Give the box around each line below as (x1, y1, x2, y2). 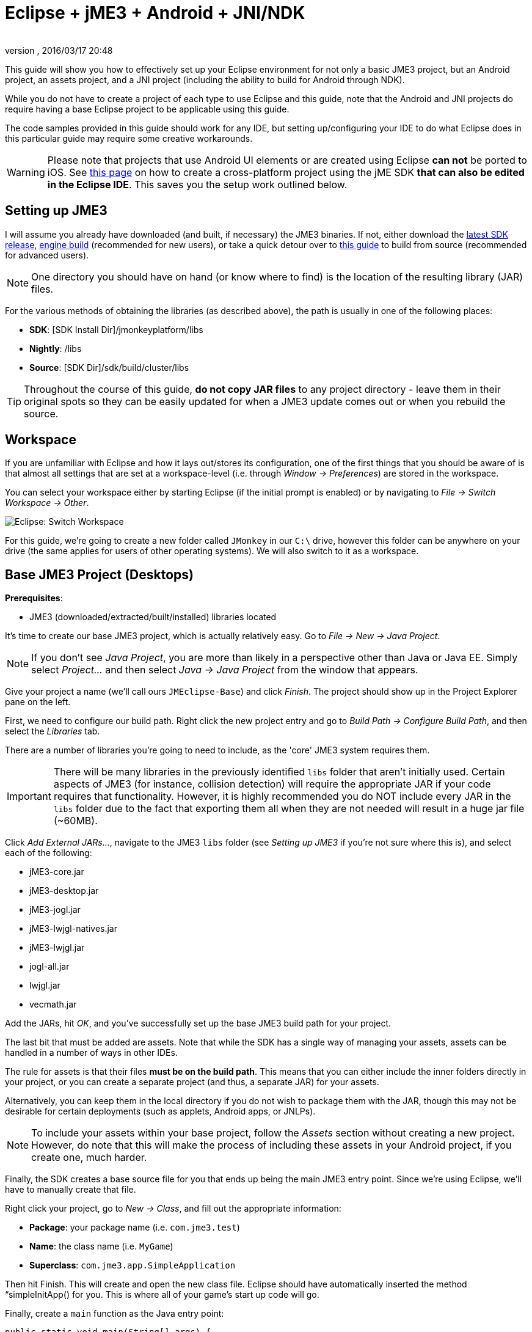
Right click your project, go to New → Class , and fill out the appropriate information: (5, 1203, 341, 1214)
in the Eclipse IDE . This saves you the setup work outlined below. (47, 178, 348, 191)
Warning (7, 166, 45, 178)
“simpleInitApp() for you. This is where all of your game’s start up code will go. (5, 1289, 319, 1300)
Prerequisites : (5, 593, 63, 604)
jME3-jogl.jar (29, 904, 81, 915)
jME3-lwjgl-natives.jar (29, 923, 117, 934)
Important (7, 790, 51, 803)
